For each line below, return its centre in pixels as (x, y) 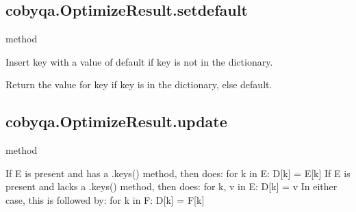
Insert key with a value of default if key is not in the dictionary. (139, 61)
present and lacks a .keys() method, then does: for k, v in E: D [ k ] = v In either (171, 186)
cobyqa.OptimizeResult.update (116, 121)
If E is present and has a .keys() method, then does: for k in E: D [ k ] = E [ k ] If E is (178, 173)
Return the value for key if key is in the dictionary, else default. (139, 84)
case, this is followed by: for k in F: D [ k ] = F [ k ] (105, 199)
